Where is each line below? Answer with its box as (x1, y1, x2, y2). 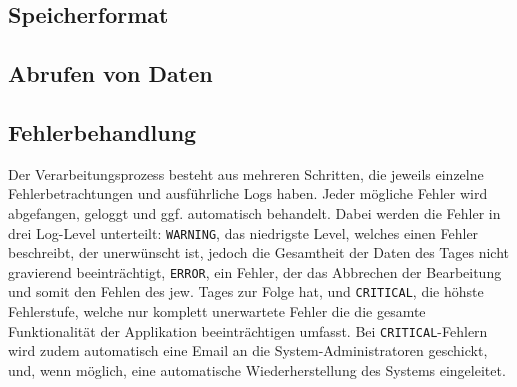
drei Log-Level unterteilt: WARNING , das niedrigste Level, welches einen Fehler (8, 222, 479, 243)
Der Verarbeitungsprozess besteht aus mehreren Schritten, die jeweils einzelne (8, 163, 484, 184)
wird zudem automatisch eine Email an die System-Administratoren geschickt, (8, 340, 488, 361)
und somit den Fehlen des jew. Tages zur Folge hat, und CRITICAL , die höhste (8, 281, 484, 302)
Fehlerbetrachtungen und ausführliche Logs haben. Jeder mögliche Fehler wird (8, 183, 488, 204)
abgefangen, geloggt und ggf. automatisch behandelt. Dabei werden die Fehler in (8, 202, 501, 223)
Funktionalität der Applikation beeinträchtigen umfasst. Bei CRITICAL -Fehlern (8, 320, 488, 341)
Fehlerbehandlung (8, 116, 197, 147)
